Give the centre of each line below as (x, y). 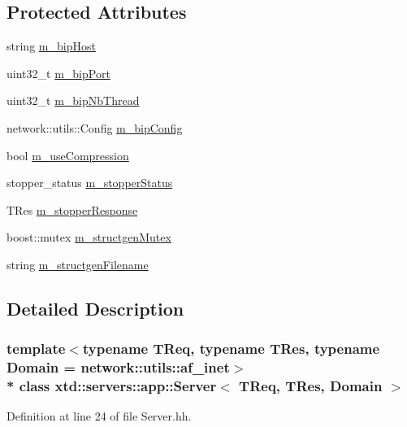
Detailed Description (95, 308)
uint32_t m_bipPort (58, 73)
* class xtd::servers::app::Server (112, 386)
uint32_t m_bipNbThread (73, 100)
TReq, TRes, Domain (311, 386)
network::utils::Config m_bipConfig (95, 127)
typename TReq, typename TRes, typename (231, 349)
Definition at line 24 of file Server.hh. (99, 416)
